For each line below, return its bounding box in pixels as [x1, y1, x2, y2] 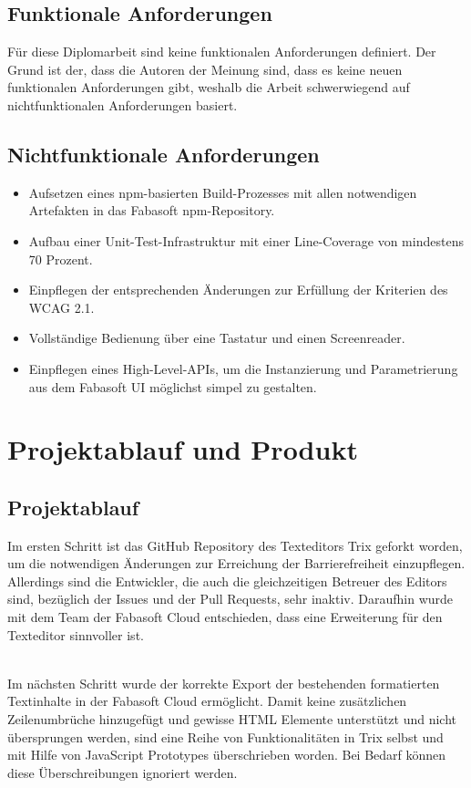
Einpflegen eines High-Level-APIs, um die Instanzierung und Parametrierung [28, 358, 458, 378]
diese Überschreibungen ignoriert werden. [7, 762, 238, 782]
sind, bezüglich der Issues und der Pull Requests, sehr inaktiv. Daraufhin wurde [7, 589, 454, 608]
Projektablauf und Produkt [7, 430, 358, 468]
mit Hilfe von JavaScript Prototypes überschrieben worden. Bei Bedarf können [7, 745, 446, 764]
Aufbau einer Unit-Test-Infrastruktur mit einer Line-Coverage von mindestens [28, 231, 464, 250]
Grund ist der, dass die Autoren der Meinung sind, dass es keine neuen [7, 59, 403, 78]
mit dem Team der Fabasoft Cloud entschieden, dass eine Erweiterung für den [7, 607, 443, 627]
